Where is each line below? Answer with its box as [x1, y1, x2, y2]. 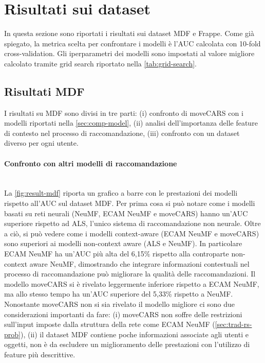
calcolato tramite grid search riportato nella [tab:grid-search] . [4, 58, 197, 68]
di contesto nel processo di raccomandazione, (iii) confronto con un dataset [4, 127, 240, 138]
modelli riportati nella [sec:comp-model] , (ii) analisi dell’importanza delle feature [4, 117, 258, 128]
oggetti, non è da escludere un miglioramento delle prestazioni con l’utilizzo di [4, 339, 250, 350]
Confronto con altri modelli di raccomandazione [4, 158, 177, 168]
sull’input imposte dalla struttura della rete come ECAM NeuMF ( [4, 319, 215, 330]
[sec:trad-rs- [215, 319, 252, 330]
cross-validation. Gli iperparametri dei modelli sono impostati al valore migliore [4, 48, 255, 59]
